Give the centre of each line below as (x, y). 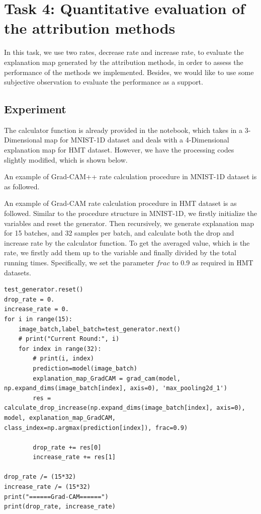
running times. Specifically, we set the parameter (79, 263)
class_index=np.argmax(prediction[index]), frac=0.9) (96, 428)
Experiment (35, 109)
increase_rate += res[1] (74, 457)
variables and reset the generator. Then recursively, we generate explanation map (129, 223)
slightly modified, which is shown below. (66, 159)
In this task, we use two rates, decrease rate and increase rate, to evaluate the (124, 52)
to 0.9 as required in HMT (213, 263)
